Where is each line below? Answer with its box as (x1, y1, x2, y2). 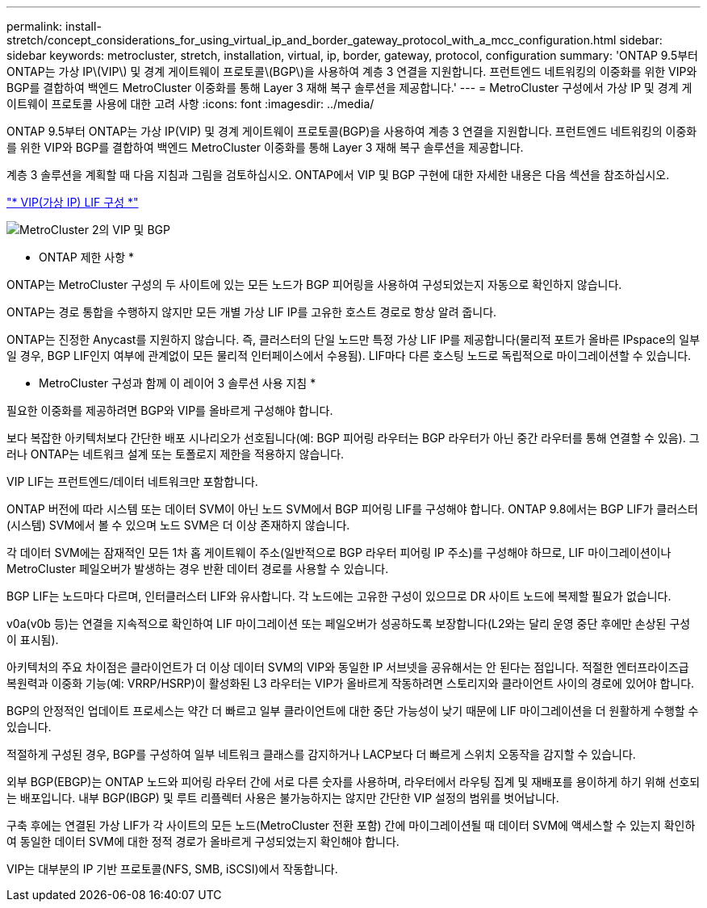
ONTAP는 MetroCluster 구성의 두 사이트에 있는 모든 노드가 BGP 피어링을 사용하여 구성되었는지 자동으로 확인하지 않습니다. (6, 278, 622, 291)
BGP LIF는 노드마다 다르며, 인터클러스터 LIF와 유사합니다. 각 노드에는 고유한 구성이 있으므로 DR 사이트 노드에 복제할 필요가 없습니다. (6, 589, 671, 603)
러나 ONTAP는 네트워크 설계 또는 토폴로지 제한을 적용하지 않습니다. (6, 447, 345, 461)
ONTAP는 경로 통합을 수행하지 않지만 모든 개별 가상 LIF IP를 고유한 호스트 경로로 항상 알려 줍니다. (6, 305, 497, 319)
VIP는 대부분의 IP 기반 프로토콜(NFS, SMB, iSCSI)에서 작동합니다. (6, 862, 338, 876)
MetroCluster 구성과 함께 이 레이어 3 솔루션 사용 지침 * (39, 376, 316, 390)
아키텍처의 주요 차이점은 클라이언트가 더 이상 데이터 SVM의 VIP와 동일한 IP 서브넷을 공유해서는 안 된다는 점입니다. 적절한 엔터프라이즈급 (6, 660, 689, 674)
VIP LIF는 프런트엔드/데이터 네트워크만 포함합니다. (6, 475, 258, 488)
